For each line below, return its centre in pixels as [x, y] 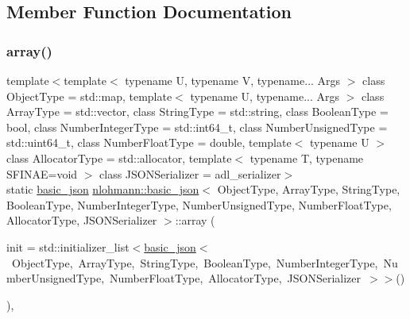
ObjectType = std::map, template [89, 96]
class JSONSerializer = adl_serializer [190, 173]
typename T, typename [307, 158]
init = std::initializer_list [68, 246]
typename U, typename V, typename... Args [233, 80]
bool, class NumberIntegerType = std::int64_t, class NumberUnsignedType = [197, 127]
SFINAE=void [42, 173]
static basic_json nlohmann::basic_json [103, 189]
